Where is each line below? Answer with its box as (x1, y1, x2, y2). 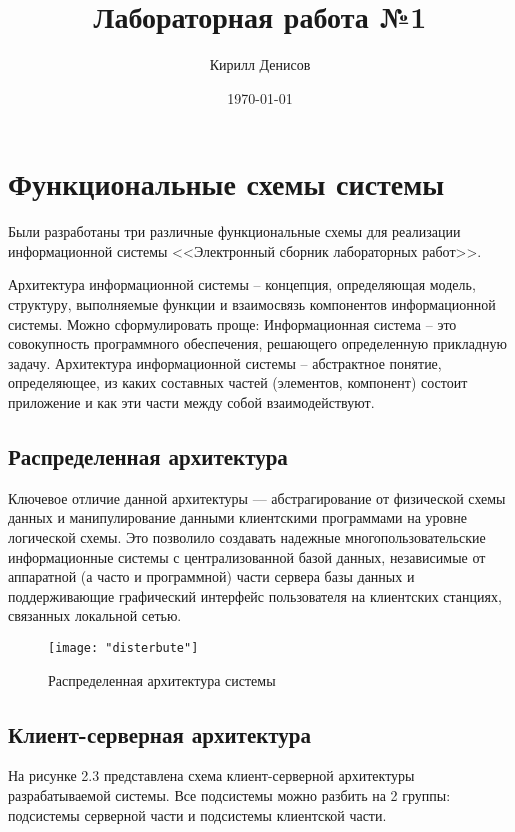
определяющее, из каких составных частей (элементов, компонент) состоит (8, 372, 468, 393)
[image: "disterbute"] (48, 640, 199, 655)
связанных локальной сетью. (8, 605, 182, 626)
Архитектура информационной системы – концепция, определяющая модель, (8, 274, 476, 295)
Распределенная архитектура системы (48, 669, 276, 690)
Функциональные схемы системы (8, 163, 445, 204)
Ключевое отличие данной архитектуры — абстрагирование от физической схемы (8, 487, 506, 508)
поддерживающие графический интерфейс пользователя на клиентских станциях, (8, 585, 502, 606)
